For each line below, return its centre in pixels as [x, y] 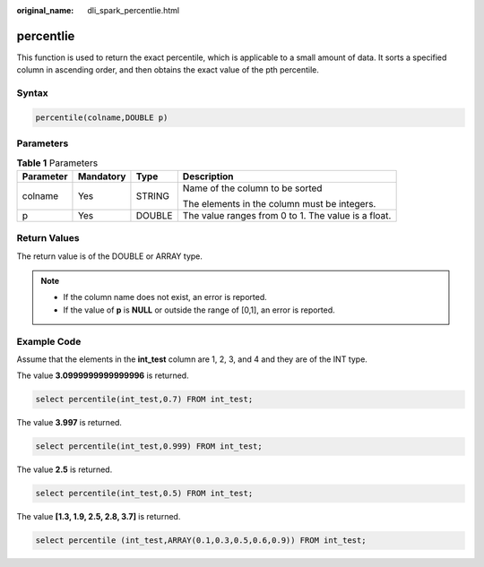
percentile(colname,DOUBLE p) [102, 117]
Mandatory [102, 176]
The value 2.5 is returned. [65, 469]
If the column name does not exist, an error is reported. [165, 297]
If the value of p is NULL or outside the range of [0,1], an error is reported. [199, 310]
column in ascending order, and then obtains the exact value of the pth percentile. [168, 70]
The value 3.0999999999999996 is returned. [103, 375]
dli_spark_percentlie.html [134, 10]
